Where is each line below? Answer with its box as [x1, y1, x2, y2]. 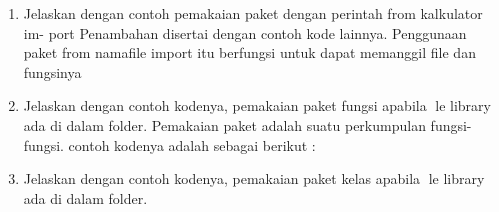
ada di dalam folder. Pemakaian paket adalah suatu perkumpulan [23, 114, 426, 135]
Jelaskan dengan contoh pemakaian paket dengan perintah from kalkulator [23, 3, 483, 23]
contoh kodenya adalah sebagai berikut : [68, 134, 316, 155]
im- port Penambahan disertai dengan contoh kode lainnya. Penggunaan [23, 22, 467, 43]
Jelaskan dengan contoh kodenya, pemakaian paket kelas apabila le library [23, 168, 485, 189]
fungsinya [23, 61, 82, 82]
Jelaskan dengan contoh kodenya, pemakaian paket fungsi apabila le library [23, 95, 491, 116]
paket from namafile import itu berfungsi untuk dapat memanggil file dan [23, 42, 476, 63]
